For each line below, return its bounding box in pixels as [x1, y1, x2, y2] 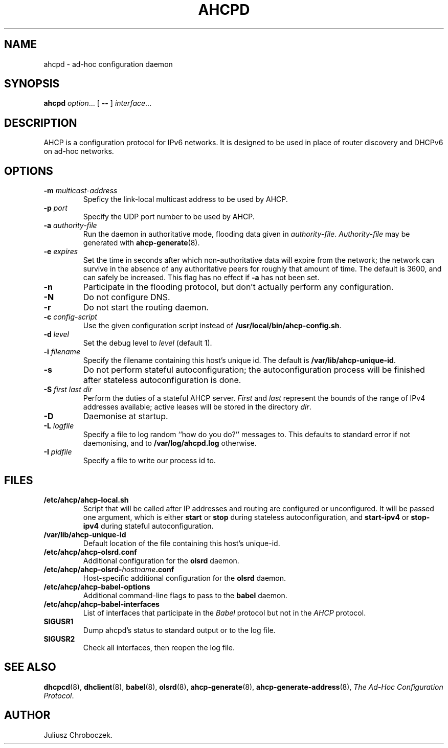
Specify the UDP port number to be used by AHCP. [83, 212, 255, 221]
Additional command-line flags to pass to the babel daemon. [83, 591, 287, 600]
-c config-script [43, 312, 97, 322]
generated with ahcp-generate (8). [83, 238, 200, 247]
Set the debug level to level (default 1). [83, 338, 212, 348]
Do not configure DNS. [83, 292, 170, 303]
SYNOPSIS [4, 77, 60, 90]
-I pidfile [43, 447, 72, 457]
